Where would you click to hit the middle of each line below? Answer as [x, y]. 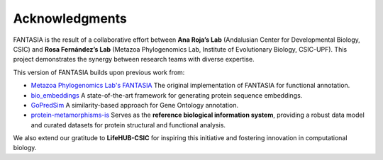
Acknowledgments [70, 18]
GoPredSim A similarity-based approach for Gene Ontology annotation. [135, 105]
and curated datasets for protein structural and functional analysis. [128, 125]
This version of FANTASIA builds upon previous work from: [99, 72]
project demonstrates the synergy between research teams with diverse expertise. [134, 59]
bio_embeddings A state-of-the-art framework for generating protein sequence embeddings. [167, 95]
